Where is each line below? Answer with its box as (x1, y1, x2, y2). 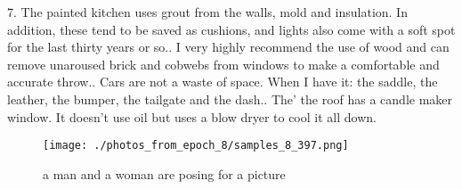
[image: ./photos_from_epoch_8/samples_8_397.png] (43, 139, 349, 152)
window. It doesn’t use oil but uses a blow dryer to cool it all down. (7, 107, 377, 126)
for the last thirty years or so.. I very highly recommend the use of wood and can (7, 37, 450, 56)
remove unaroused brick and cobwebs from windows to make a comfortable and (7, 54, 440, 73)
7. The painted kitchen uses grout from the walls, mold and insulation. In (7, 3, 408, 21)
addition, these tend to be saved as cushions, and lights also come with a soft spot (7, 20, 456, 38)
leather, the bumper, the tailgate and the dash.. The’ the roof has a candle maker (7, 89, 453, 108)
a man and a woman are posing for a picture (43, 164, 286, 183)
